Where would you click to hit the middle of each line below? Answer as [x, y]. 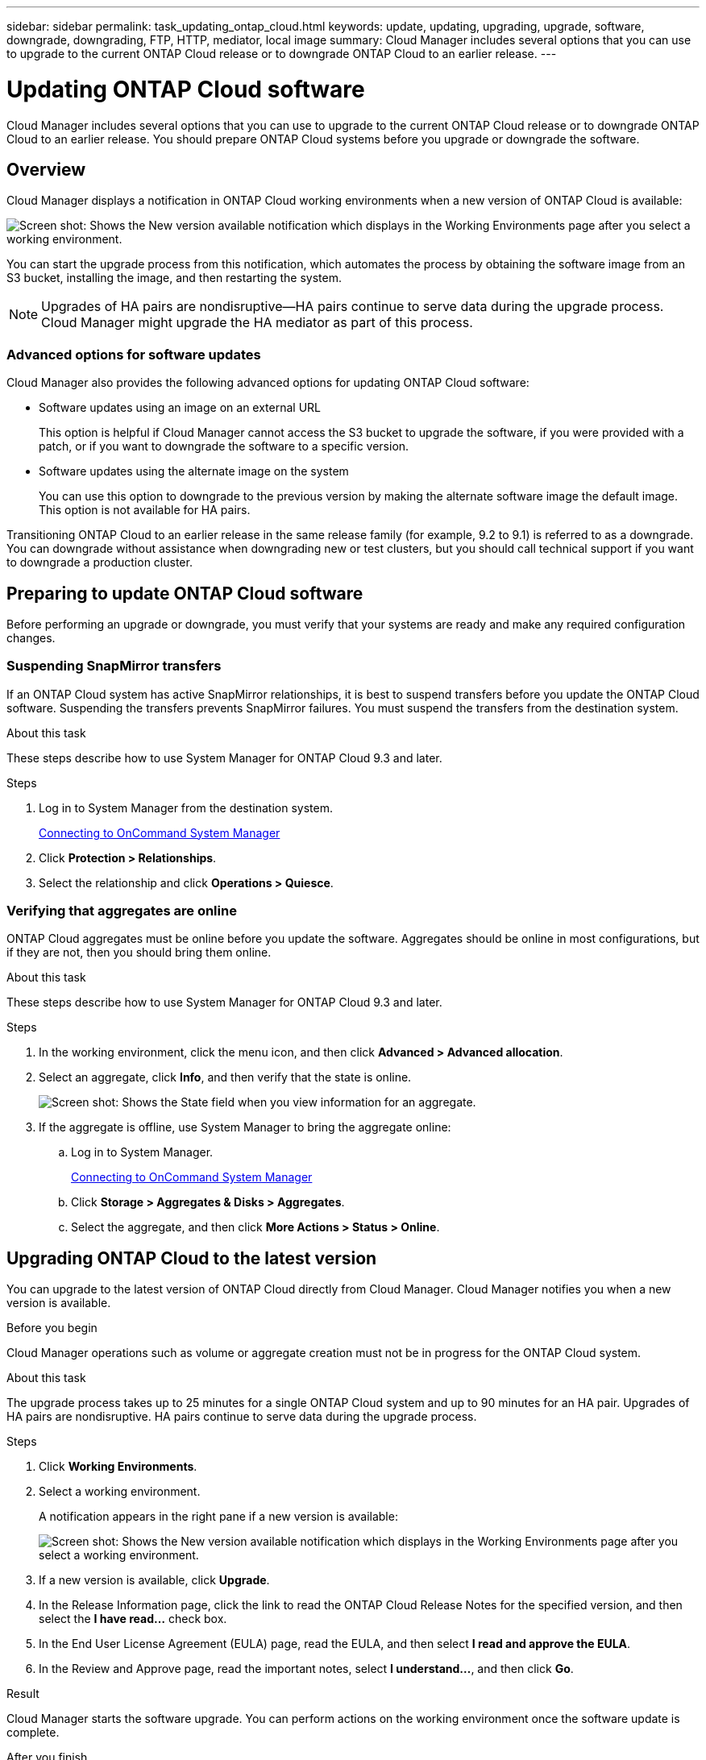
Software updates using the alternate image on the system [194, 471]
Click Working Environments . [118, 1467]
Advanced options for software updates [134, 354]
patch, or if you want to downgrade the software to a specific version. [224, 446]
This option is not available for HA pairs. [145, 510]
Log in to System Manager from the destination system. [186, 807]
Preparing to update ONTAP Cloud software [185, 593]
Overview [46, 169]
